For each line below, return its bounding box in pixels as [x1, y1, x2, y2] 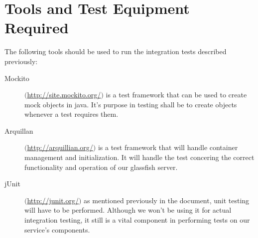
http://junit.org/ [27, 195, 79, 205]
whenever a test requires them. [24, 109, 119, 119]
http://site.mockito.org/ [27, 89, 101, 100]
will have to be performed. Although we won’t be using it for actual [24, 205, 232, 215]
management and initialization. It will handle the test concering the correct [24, 152, 255, 162]
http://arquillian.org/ [27, 142, 93, 153]
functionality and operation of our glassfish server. [24, 161, 178, 172]
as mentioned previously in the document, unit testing [84, 195, 250, 205]
